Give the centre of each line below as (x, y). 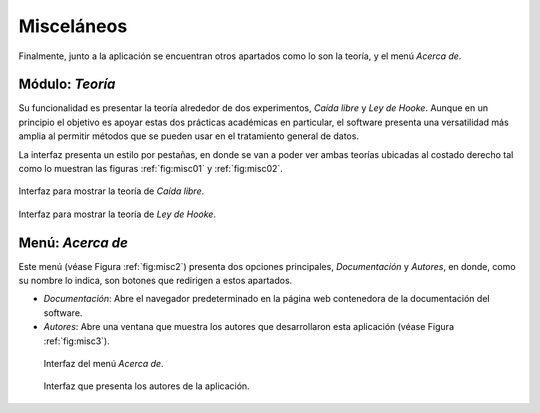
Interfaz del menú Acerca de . (103, 364)
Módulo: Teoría (67, 84)
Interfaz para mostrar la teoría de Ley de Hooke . (117, 214)
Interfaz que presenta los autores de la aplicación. (146, 386)
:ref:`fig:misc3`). (76, 341)
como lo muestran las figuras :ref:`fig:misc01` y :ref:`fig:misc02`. (151, 169)
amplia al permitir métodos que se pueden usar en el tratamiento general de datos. (189, 136)
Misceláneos (73, 26)
